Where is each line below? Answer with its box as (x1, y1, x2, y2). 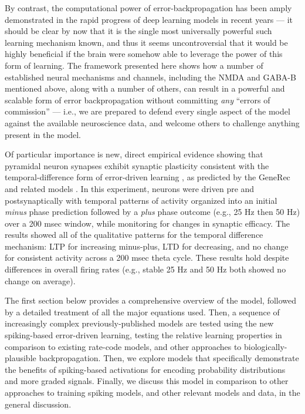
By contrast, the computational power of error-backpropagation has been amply (5, 2, 292, 14)
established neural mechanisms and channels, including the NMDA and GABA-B (5, 70, 296, 83)
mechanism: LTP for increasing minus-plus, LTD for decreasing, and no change (5, 240, 289, 252)
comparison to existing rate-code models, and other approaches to (5, 340, 242, 352)
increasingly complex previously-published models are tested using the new (5, 317, 274, 329)
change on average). (5, 274, 76, 287)
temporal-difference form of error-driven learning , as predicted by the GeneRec (5, 171, 290, 183)
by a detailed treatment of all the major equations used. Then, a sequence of (5, 305, 280, 318)
